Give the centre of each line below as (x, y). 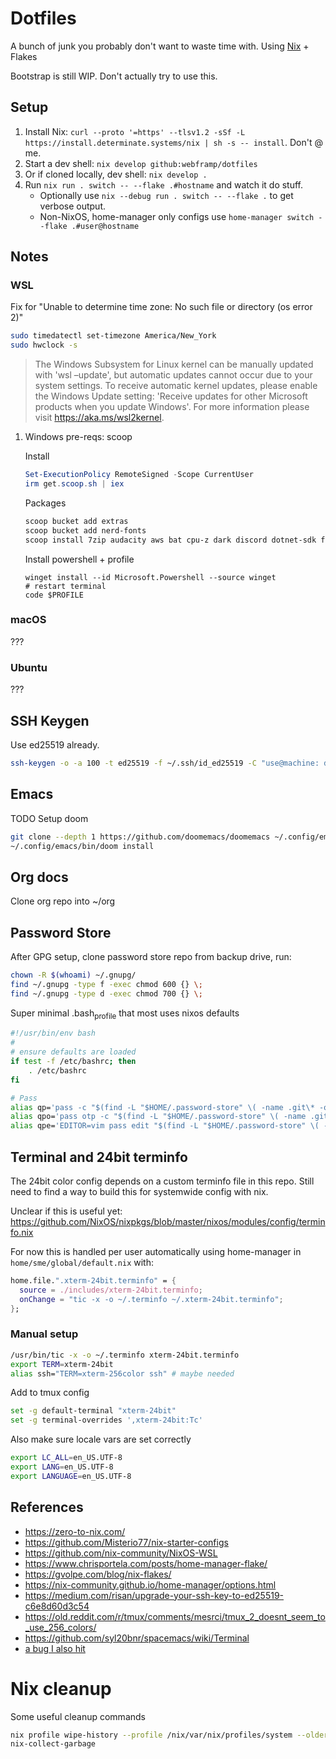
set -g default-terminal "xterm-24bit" (93, 1411)
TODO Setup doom (49, 818)
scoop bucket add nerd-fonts (85, 530)
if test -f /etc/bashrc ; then (73, 1062)
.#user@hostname (105, 226)
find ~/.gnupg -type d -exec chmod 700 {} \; (106, 993)
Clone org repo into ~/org (63, 901)
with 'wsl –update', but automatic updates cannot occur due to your (173, 375)
